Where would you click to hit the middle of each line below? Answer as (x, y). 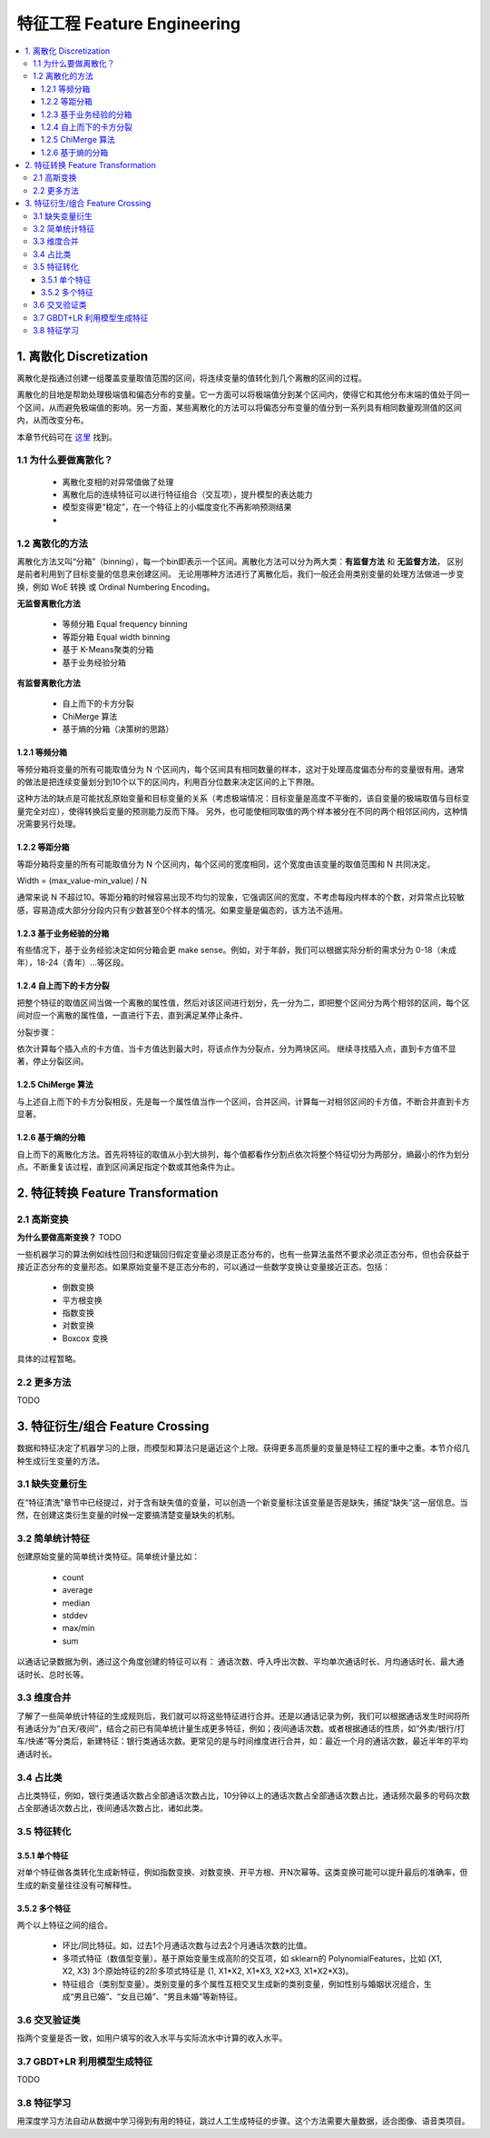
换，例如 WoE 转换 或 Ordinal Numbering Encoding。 (116, 587)
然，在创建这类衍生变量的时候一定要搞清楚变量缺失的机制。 (128, 1515)
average (78, 1590)
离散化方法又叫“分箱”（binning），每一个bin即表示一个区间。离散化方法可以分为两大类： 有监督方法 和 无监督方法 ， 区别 (240, 561)
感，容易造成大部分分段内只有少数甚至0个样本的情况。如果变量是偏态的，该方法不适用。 (182, 910)
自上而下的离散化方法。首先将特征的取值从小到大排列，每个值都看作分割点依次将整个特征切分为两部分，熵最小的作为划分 (243, 1154)
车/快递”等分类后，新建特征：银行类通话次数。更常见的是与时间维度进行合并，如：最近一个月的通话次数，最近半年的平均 (243, 1741)
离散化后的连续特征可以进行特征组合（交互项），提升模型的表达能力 (187, 494)
